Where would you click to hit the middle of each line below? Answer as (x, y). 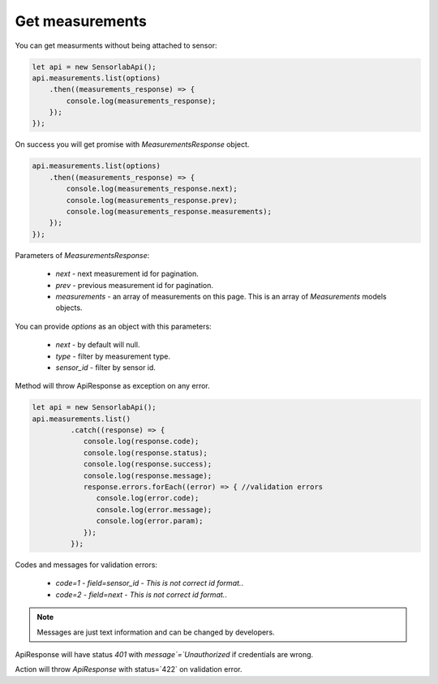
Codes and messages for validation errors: (86, 565)
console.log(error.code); (148, 498)
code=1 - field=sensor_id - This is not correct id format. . (149, 583)
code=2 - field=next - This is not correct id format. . (141, 594)
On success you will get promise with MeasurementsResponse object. (132, 144)
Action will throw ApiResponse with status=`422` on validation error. (129, 669)
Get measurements (81, 21)
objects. (69, 308)
